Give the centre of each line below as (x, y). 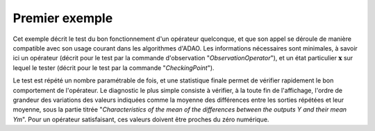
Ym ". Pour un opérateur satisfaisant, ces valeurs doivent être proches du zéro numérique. (141, 119)
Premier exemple (63, 18)
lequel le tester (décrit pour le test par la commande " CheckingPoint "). (114, 68)
